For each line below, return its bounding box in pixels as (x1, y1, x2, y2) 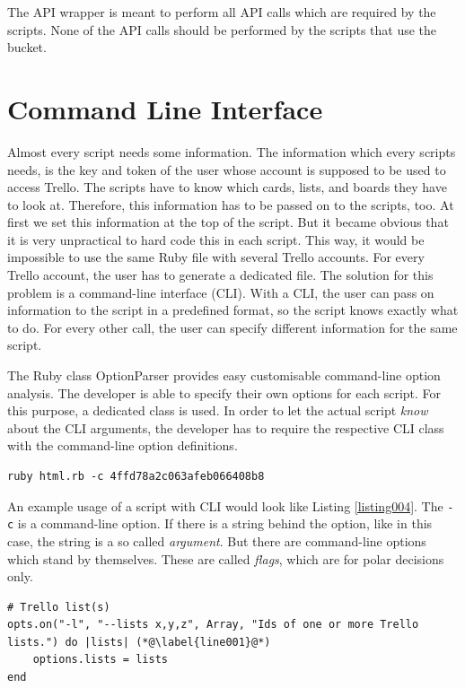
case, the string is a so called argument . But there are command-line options (7, 531, 426, 550)
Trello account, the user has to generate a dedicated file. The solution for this (7, 266, 434, 284)
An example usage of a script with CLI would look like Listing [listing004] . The (7, 496, 443, 515)
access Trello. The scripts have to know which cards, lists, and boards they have (7, 178, 447, 196)
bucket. (7, 38, 47, 57)
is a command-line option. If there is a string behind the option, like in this (17, 514, 433, 533)
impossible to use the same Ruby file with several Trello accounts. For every (7, 248, 425, 266)
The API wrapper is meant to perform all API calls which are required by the (7, 3, 436, 21)
